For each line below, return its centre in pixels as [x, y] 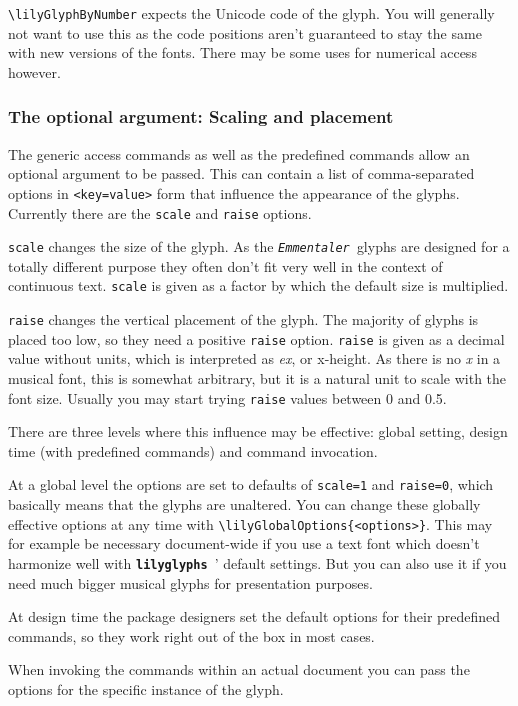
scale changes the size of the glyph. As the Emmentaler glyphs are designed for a [259, 246]
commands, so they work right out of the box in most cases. [191, 635]
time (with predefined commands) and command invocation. [193, 450]
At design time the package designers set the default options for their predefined [254, 616]
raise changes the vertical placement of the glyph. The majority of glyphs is [243, 319]
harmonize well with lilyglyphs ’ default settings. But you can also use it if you [257, 562]
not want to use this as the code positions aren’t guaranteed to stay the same [245, 32]
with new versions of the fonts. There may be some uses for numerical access [242, 52]
